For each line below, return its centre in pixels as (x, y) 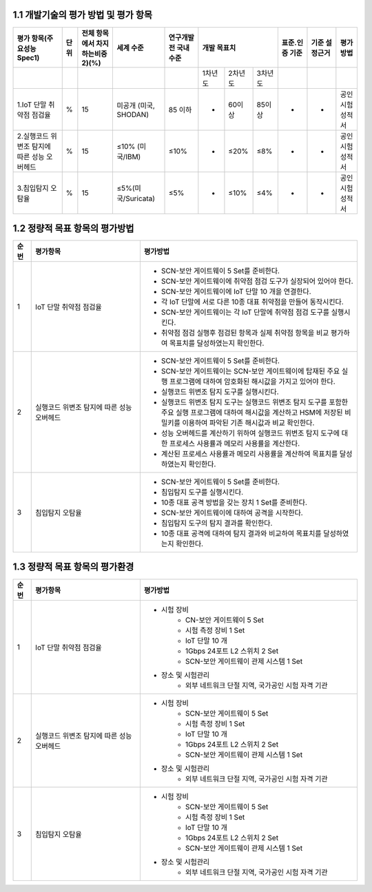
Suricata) (140, 198)
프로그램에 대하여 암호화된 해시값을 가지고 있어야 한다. (252, 382)
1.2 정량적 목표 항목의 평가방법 (73, 228)
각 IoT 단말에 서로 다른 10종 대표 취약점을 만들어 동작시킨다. (252, 302)
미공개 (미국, (136, 105)
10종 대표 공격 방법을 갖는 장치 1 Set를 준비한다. (234, 503)
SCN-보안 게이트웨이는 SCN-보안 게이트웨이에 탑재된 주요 (250, 371)
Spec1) (28, 57)
